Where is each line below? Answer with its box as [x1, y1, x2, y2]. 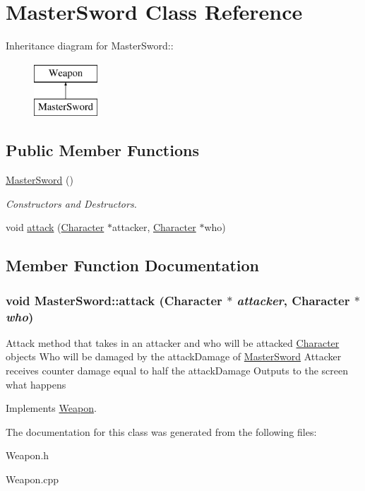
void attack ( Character [6, 220, 104, 235]
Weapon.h [6, 448, 49, 463]
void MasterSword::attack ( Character [6, 291, 222, 309]
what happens [6, 377, 66, 391]
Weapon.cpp [6, 471, 59, 486]
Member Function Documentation [6, 254, 260, 276]
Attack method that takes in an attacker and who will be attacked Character [6, 335, 340, 350]
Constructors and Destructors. [6, 196, 137, 211]
